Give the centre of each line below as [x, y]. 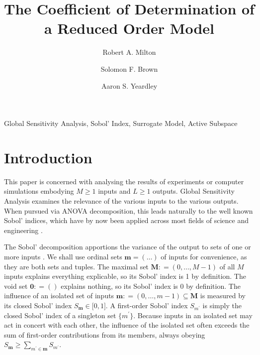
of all [227, 266]
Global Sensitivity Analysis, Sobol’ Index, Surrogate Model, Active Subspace [121, 123]
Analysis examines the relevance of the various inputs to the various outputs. [121, 201]
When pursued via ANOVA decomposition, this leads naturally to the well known [129, 210]
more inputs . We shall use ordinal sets [63, 256]
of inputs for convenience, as [204, 256]
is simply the [222, 305]
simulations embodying [39, 191]
